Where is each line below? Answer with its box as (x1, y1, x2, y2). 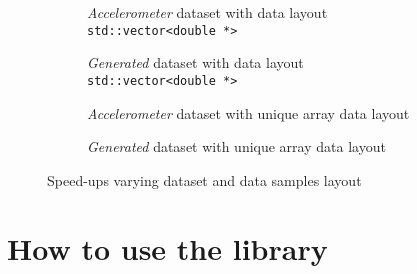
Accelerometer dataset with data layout (87, 2, 328, 22)
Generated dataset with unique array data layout (87, 136, 386, 157)
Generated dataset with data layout (87, 52, 304, 73)
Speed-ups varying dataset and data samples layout (47, 169, 362, 190)
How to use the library (7, 228, 328, 269)
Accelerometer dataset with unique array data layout (87, 102, 410, 123)
